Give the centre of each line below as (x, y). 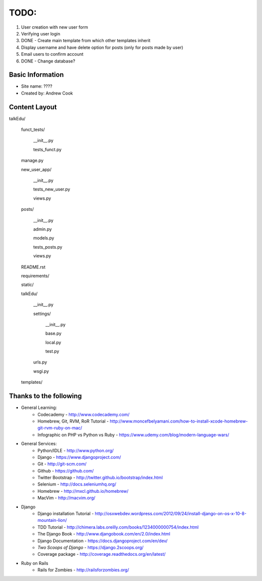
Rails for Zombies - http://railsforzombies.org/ (83, 570)
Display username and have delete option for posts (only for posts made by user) (102, 47)
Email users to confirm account (52, 54)
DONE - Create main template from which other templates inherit (86, 41)
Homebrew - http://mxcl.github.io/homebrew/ (83, 491)
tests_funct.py (47, 149)
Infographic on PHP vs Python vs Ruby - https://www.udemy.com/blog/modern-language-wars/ (133, 435)
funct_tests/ (33, 130)
